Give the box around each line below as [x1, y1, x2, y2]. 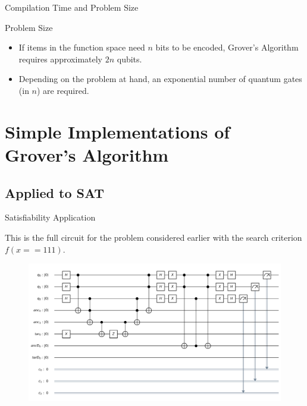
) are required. [37, 84, 89, 96]
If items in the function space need [18, 41, 145, 53]
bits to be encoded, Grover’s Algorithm [155, 41, 299, 53]
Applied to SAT [5, 183, 104, 202]
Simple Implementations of [5, 119, 230, 143]
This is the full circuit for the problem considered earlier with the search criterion [5, 231, 302, 243]
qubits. [117, 52, 142, 65]
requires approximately [18, 52, 103, 65]
